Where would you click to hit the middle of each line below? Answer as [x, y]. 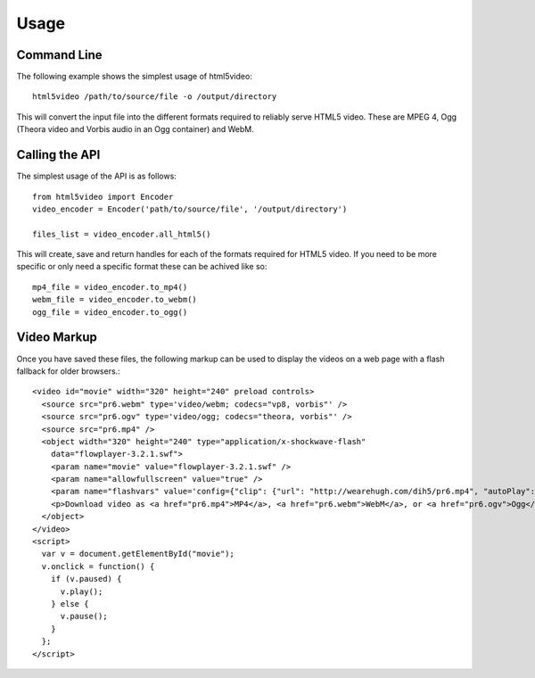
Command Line [59, 55]
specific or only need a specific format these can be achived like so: [142, 267]
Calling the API [58, 155]
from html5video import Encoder [103, 197]
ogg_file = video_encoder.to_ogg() [110, 312]
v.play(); [82, 591]
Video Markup [57, 338]
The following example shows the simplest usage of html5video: [135, 77]
